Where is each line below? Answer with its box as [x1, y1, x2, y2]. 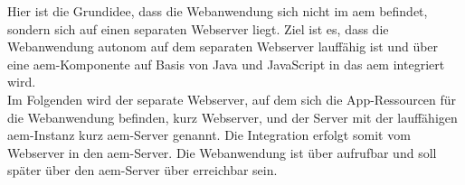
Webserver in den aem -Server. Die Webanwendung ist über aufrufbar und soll [7, 143, 437, 162]
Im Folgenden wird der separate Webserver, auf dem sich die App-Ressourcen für [7, 89, 457, 108]
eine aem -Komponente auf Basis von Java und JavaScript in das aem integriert [7, 54, 445, 73]
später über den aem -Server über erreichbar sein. [7, 161, 278, 180]
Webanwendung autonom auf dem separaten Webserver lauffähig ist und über [7, 37, 439, 56]
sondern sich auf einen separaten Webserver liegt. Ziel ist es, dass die [7, 19, 389, 38]
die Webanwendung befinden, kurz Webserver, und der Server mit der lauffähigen [7, 107, 458, 126]
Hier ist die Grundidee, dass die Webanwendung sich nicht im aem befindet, [7, 2, 428, 20]
